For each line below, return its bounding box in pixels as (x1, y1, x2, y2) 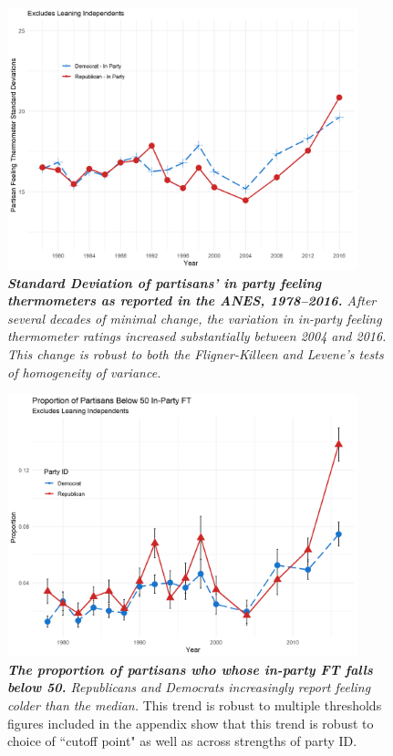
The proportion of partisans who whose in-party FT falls (7, 659, 373, 678)
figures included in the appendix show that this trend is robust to (7, 713, 374, 732)
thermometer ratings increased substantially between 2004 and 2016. (7, 326, 387, 346)
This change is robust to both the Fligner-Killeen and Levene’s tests (7, 344, 384, 363)
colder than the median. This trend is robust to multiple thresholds (7, 695, 382, 714)
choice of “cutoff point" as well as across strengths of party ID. (7, 731, 357, 751)
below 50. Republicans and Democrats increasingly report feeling (7, 678, 371, 697)
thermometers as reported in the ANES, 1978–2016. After (7, 291, 377, 310)
